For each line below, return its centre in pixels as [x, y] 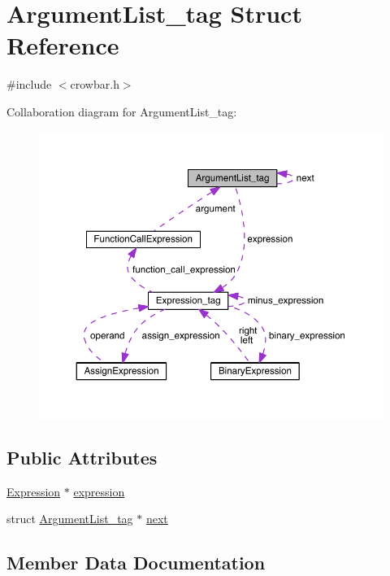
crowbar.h [95, 84]
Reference [63, 45]
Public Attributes [82, 457]
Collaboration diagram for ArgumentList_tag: [122, 111]
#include [29, 84]
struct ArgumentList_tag [70, 519]
